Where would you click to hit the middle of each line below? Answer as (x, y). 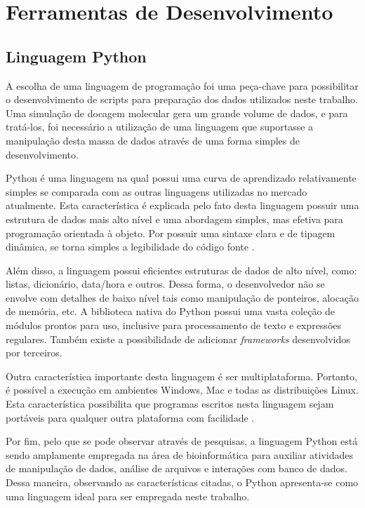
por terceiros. (34, 353)
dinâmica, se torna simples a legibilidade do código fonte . (130, 247)
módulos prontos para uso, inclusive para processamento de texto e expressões (174, 325)
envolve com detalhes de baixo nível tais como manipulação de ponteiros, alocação (182, 297)
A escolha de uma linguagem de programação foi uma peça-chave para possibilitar (182, 85)
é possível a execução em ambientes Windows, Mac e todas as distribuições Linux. (182, 390)
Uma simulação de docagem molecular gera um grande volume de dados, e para (177, 113)
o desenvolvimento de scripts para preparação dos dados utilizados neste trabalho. (182, 99)
